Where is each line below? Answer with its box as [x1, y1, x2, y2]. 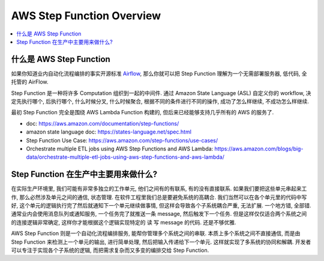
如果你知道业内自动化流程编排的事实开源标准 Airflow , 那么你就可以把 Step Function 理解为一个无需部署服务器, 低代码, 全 [11, 70, 307, 77]
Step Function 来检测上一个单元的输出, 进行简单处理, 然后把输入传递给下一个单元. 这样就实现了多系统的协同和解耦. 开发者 [11, 238, 311, 245]
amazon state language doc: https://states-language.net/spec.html [26, 128, 192, 135]
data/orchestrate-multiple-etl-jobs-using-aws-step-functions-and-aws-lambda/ [26, 153, 225, 161]
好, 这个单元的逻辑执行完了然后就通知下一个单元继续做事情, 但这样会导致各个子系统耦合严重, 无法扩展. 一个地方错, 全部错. [11, 202, 311, 209]
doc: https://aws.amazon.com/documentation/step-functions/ [26, 120, 179, 127]
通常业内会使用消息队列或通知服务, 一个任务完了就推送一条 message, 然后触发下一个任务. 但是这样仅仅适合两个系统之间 [11, 210, 307, 218]
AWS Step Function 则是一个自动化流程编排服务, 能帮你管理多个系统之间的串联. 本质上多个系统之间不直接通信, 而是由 [11, 230, 301, 237]
